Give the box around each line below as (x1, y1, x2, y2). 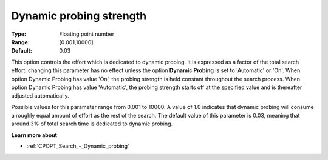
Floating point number (59, 30, 115, 38)
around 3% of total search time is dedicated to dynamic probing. (11, 120, 173, 127)
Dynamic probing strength (11, 9, 147, 22)
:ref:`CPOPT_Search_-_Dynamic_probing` (26, 142, 130, 150)
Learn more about (11, 131, 58, 139)
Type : (11, 30, 27, 38)
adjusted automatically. (11, 92, 69, 99)
